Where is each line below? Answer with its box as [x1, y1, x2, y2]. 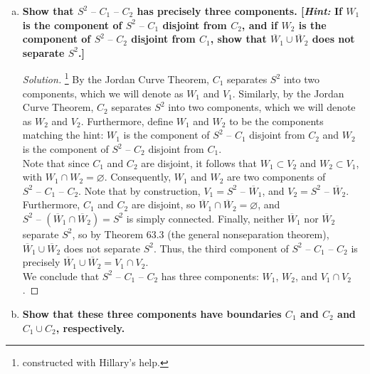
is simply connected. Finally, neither [126, 210, 285, 225]
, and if [241, 17, 278, 32]
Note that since [22, 155, 90, 170]
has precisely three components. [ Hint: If [137, 4, 342, 18]
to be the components [229, 113, 324, 128]
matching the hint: [22, 127, 104, 142]
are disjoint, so [131, 197, 196, 212]
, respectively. [55, 320, 125, 335]
